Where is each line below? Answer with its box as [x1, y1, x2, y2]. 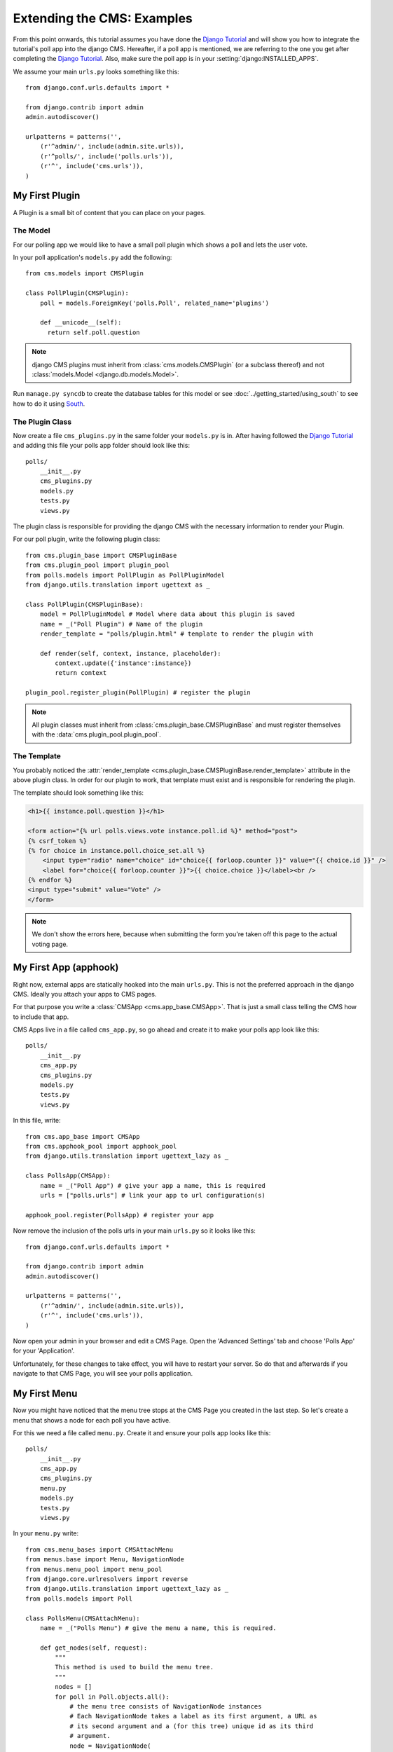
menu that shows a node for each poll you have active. [13, 1416, 171, 1424]
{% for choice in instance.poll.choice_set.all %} [27, 847, 206, 854]
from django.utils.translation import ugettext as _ [25, 580, 210, 589]
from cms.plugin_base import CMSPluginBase [25, 551, 177, 559]
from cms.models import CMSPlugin [25, 270, 144, 278]
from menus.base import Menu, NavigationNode [25, 1556, 185, 1563]
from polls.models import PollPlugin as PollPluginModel [25, 571, 226, 579]
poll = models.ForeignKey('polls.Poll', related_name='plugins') [39, 299, 270, 307]
